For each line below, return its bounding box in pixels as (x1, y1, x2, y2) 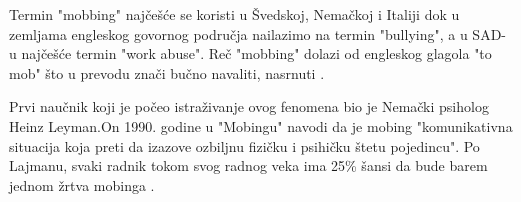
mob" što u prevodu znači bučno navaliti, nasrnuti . (9, 62, 325, 83)
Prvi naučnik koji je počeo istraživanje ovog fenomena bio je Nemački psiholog (9, 96, 489, 117)
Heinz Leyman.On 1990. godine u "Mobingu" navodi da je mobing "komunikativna (9, 115, 513, 136)
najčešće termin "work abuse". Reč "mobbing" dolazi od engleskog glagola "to (21, 43, 492, 64)
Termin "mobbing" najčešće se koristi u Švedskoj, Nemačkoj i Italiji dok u (9, 4, 460, 24)
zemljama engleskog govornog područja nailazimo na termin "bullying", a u (9, 23, 468, 44)
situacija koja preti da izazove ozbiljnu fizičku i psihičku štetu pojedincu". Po (9, 135, 480, 156)
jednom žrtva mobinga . (9, 174, 155, 195)
